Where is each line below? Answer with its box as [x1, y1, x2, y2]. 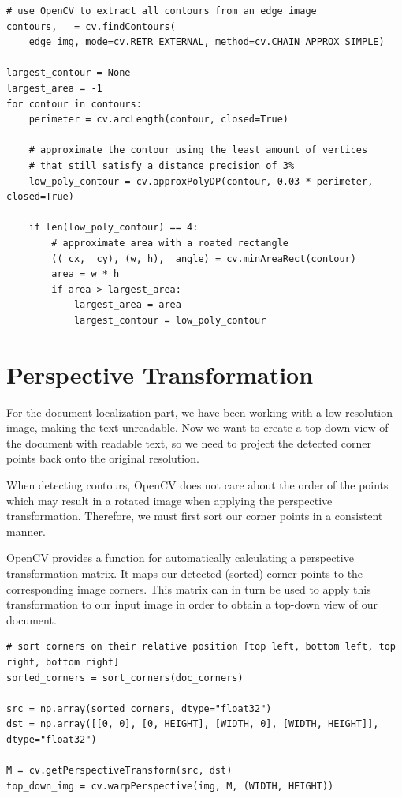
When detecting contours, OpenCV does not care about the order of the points [6, 476, 389, 493]
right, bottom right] [6, 656, 120, 668]
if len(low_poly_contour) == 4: [28, 222, 199, 234]
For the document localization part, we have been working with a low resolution [6, 403, 393, 420]
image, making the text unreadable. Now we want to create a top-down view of [6, 419, 389, 436]
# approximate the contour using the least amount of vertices [28, 144, 368, 156]
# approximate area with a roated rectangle [51, 237, 288, 249]
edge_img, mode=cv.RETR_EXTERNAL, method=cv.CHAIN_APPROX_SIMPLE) [28, 36, 385, 48]
